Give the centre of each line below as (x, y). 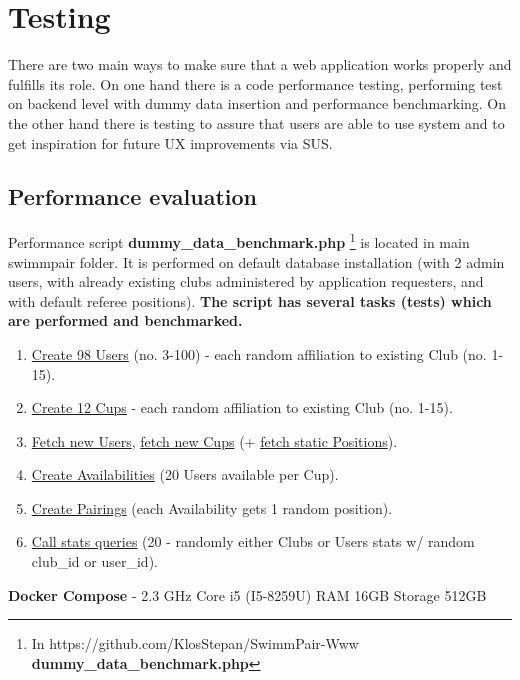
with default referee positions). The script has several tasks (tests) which (250, 300)
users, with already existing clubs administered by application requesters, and (246, 281)
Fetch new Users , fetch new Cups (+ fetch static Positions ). (214, 440)
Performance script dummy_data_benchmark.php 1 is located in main (239, 240)
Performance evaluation (133, 196)
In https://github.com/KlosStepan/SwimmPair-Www (195, 643)
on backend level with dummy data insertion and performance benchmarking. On (257, 103)
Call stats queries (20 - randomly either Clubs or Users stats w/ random (253, 541)
